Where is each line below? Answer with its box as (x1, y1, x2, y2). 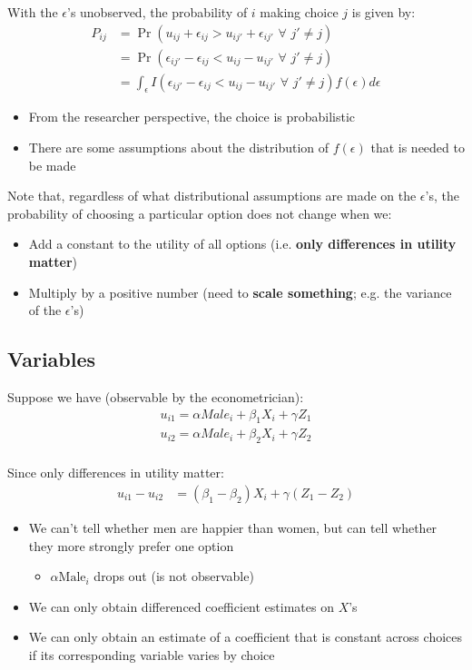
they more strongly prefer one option (28, 536, 234, 555)
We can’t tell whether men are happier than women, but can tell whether (28, 517, 438, 537)
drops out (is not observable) (93, 567, 254, 586)
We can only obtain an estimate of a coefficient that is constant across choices (28, 627, 462, 646)
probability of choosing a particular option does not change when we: (7, 203, 392, 222)
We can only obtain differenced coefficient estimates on (28, 596, 334, 616)
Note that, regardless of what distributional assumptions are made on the (7, 186, 417, 205)
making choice (260, 3, 339, 21)
